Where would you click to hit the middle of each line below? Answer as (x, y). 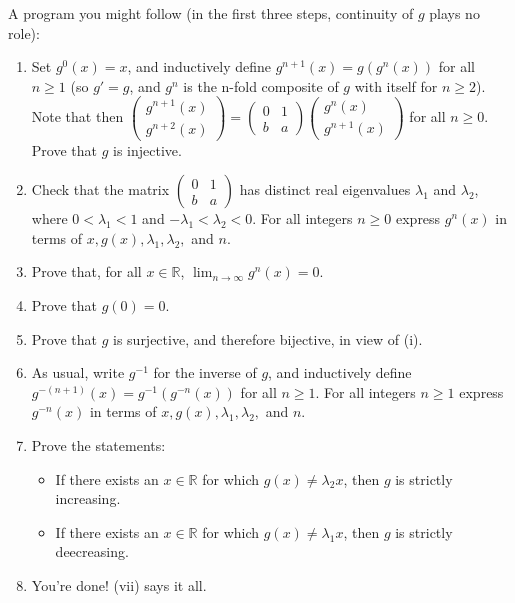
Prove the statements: (98, 445)
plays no (454, 13)
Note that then (77, 116)
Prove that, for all (86, 271)
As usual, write (78, 372)
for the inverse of (205, 372)
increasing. (88, 498)
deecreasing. (92, 551)
